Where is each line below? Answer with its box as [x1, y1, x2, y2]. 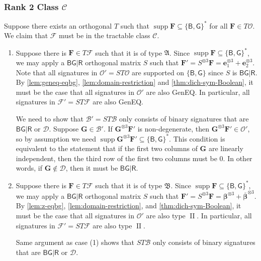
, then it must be [65, 163, 118, 173]
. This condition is [169, 133, 225, 144]
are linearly [208, 143, 243, 154]
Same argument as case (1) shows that [16, 237, 134, 247]
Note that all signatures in [16, 67, 98, 77]
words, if [16, 163, 43, 173]
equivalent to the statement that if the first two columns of [16, 143, 198, 154]
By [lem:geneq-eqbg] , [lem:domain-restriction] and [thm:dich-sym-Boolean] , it [16, 77, 253, 87]
